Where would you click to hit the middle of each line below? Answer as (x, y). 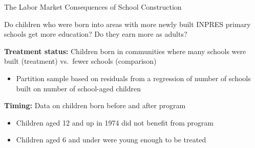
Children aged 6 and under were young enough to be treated (111, 140)
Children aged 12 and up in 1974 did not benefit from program (115, 122)
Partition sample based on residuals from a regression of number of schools (133, 78)
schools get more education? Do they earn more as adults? (96, 34)
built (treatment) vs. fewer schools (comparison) (80, 61)
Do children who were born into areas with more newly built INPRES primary (128, 24)
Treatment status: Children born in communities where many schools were (125, 51)
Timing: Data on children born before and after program (95, 105)
